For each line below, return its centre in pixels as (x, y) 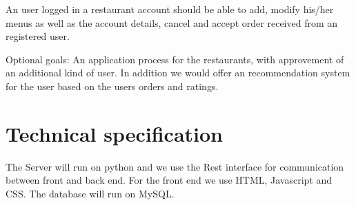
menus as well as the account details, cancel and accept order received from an (172, 22)
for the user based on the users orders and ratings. (112, 86)
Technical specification (115, 133)
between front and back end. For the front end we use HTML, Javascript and (169, 180)
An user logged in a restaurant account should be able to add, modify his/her (170, 9)
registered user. (38, 36)
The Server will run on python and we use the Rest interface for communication (175, 166)
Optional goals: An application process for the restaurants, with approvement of (175, 59)
